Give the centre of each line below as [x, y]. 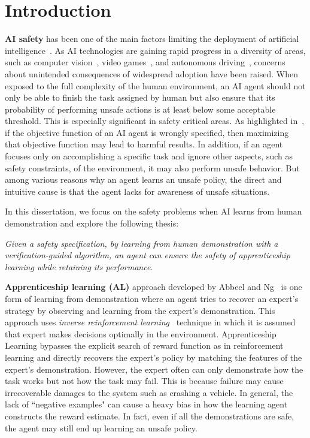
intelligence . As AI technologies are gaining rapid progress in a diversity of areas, [155, 50]
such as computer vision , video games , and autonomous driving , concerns [145, 62]
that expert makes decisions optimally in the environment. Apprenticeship [141, 333]
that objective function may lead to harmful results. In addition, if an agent [144, 144]
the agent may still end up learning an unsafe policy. [101, 428]
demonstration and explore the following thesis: [92, 223]
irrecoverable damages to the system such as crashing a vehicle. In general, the [149, 392]
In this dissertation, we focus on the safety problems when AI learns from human [154, 211]
